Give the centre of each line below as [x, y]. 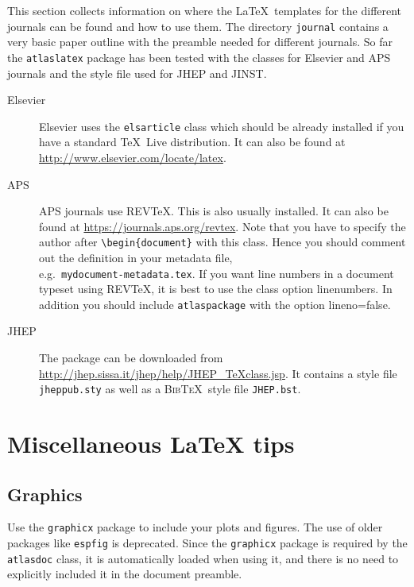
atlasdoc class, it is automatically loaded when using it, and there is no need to [203, 558]
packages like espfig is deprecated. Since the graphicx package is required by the [207, 543]
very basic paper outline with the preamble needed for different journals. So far [200, 42]
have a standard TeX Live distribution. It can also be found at [192, 142]
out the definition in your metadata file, [136, 257]
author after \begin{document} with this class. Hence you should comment [222, 242]
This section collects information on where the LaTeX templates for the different [205, 10]
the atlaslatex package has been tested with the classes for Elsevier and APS [199, 57]
